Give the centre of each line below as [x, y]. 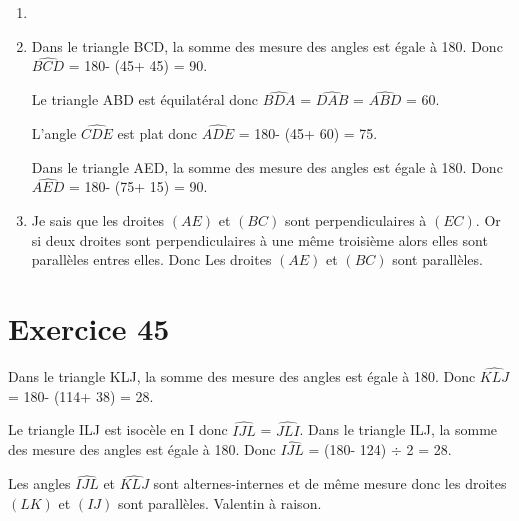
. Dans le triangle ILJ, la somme [398, 429]
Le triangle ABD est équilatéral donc [145, 99]
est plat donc [157, 133]
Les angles [39, 483]
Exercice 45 [89, 328]
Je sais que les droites [98, 220]
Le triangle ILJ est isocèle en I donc [118, 429]
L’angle [54, 133]
